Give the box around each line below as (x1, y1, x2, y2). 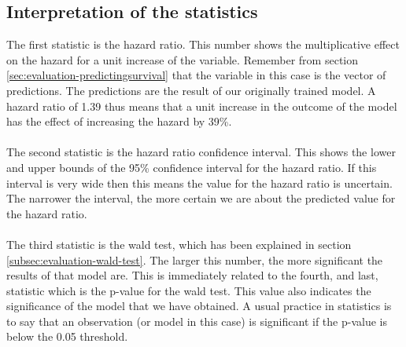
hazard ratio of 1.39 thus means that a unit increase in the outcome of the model (6, 97, 397, 114)
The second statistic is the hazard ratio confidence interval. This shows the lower (6, 144, 396, 160)
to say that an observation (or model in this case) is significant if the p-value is (6, 312, 387, 329)
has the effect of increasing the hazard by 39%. (6, 113, 232, 130)
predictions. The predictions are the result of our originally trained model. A (6, 82, 376, 98)
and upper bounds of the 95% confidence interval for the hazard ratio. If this (6, 159, 377, 175)
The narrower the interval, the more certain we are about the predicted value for (6, 190, 396, 206)
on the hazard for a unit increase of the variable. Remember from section (6, 51, 359, 68)
